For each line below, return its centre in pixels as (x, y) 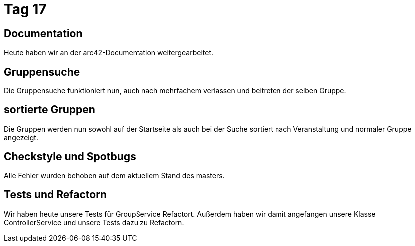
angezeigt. (21, 137)
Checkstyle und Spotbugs (70, 157)
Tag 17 (25, 9)
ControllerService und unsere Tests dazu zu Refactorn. (94, 222)
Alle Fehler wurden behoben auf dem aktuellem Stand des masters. (114, 175)
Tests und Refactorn (55, 195)
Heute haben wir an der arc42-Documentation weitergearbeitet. (109, 53)
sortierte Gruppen (50, 110)
